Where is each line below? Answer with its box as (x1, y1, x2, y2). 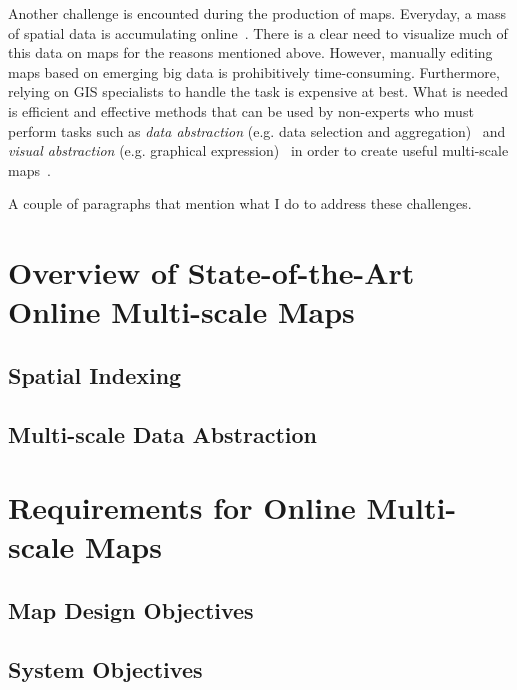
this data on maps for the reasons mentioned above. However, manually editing (8, 42, 493, 63)
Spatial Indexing (8, 359, 182, 390)
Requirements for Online (8, 487, 356, 528)
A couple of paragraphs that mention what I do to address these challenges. (8, 193, 472, 214)
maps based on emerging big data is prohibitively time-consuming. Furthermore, (8, 61, 500, 82)
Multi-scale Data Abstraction (8, 418, 318, 449)
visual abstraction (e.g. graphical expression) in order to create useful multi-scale (8, 140, 509, 161)
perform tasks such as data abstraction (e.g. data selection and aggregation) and (8, 120, 506, 141)
